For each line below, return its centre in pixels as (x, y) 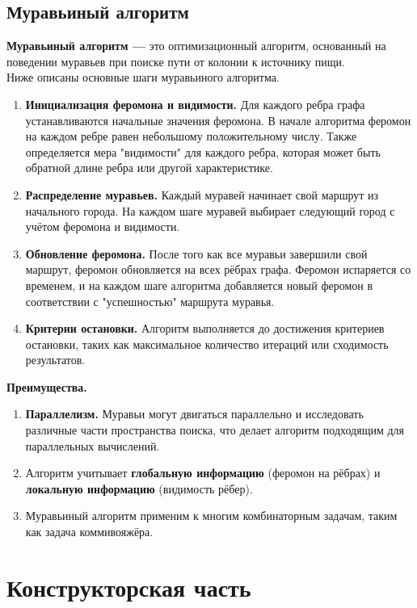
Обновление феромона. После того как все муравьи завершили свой (196, 253)
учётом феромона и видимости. (103, 226)
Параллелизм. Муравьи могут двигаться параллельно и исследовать (194, 414)
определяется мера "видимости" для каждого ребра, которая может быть (203, 151)
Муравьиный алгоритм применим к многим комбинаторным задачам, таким (211, 516)
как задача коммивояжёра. (89, 532)
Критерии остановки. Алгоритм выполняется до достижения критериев (205, 328)
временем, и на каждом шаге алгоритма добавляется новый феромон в (199, 285)
